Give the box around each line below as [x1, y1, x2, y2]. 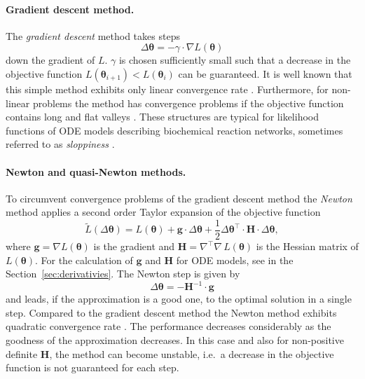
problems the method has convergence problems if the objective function [32, 95, 344, 110]
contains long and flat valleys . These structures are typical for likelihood [6, 109, 319, 124]
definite [6, 346, 38, 361]
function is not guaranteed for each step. [6, 360, 179, 375]
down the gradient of [6, 53, 95, 67]
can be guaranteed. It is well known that [178, 66, 352, 81]
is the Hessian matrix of [256, 239, 359, 253]
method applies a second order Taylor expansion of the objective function [6, 205, 321, 219]
